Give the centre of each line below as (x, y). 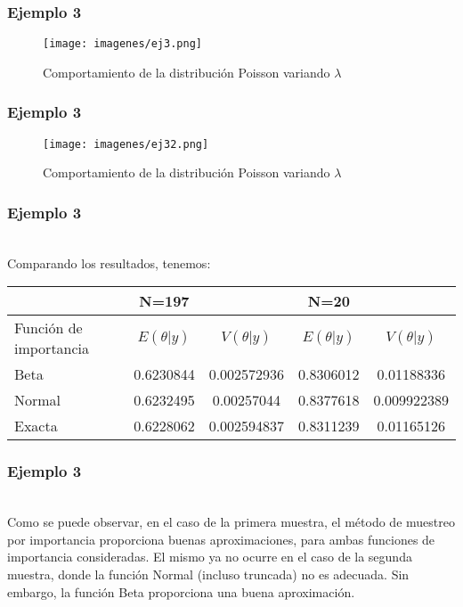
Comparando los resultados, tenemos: (109, 262)
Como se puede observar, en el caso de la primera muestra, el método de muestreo (231, 522)
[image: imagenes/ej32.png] (126, 144)
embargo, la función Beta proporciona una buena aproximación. (181, 591)
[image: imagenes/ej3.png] (122, 44)
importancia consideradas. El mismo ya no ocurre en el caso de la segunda (210, 557)
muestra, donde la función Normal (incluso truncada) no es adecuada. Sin (208, 574)
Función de (49, 328)
